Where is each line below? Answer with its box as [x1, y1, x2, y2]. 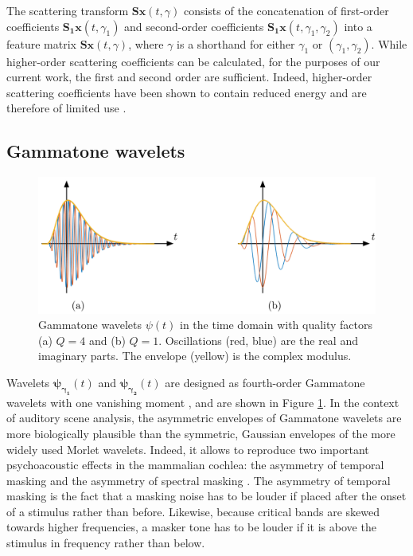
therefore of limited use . [6, 100, 127, 116]
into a [344, 18, 372, 34]
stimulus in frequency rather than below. [6, 534, 205, 551]
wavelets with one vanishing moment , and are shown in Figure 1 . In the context [6, 394, 399, 410]
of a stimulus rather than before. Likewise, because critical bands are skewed [6, 503, 380, 519]
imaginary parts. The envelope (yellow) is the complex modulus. [38, 347, 352, 364]
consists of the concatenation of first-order [183, 2, 389, 18]
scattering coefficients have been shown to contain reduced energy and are [6, 84, 367, 100]
